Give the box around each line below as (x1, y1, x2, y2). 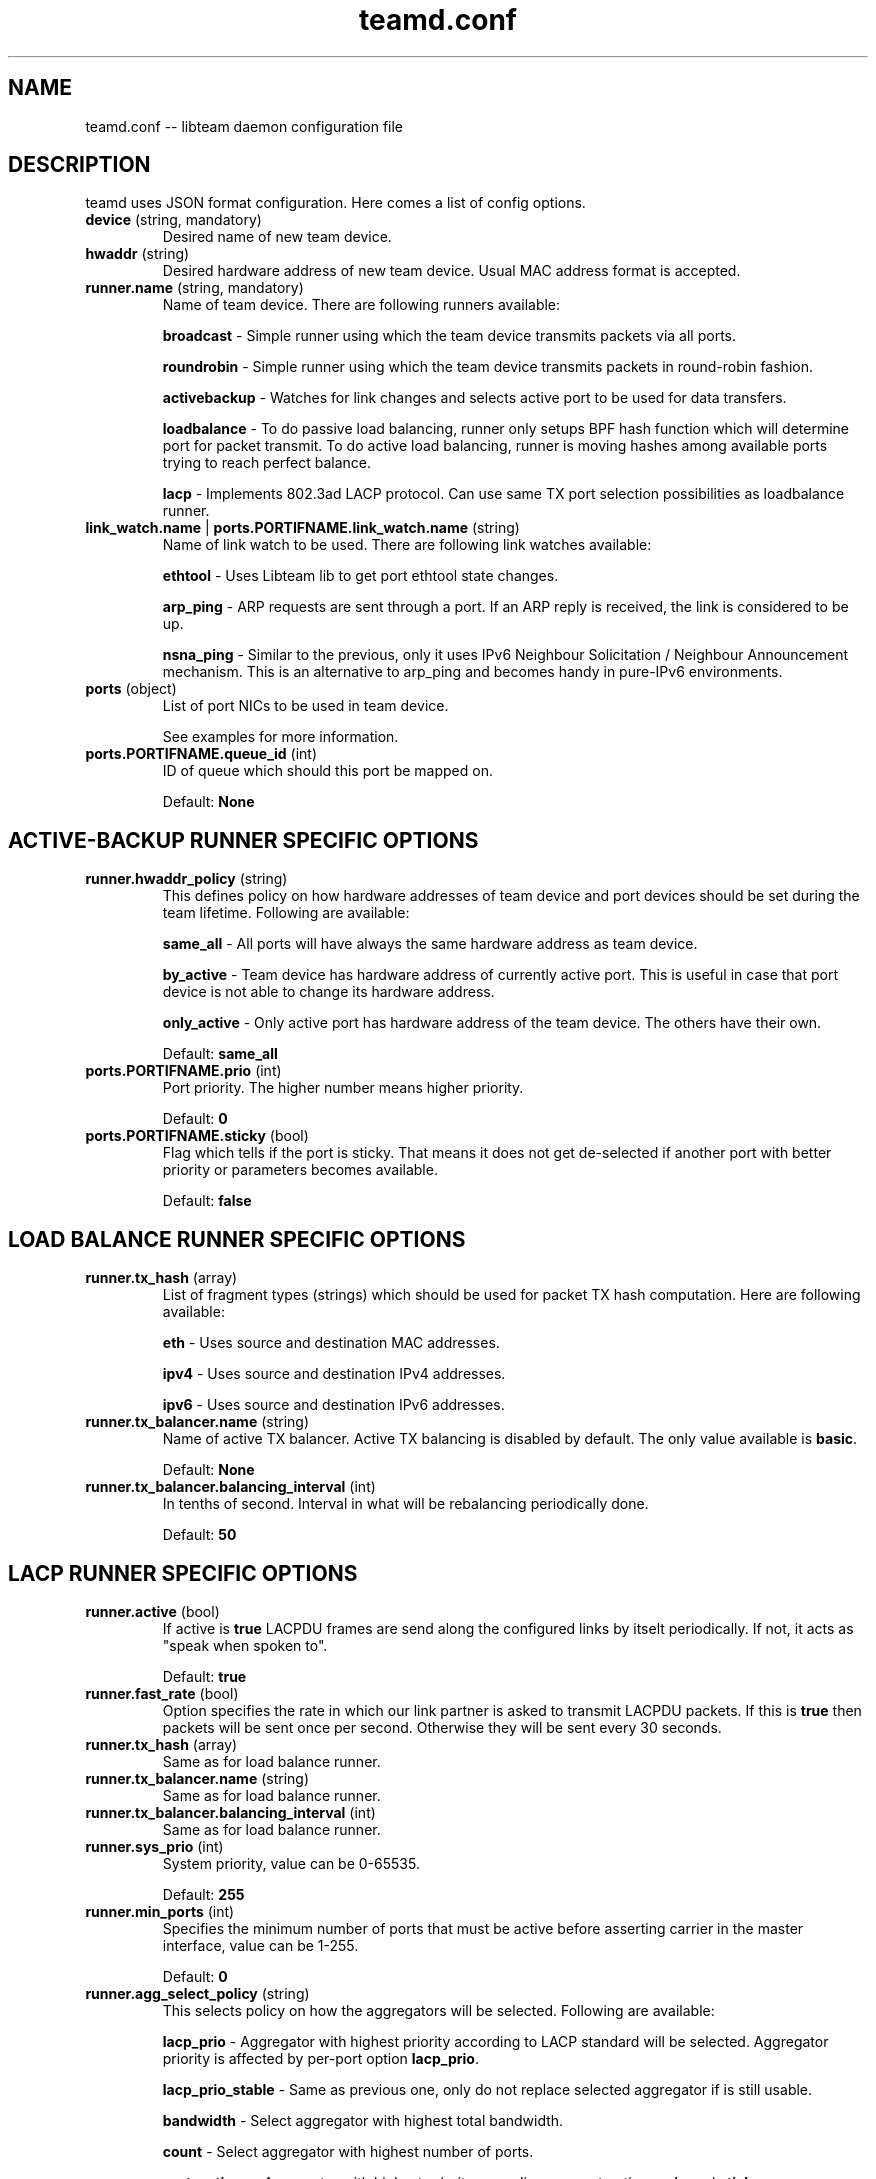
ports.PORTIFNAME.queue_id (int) (85, 745, 318, 763)
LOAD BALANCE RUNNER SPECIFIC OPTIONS (8, 1226, 466, 1252)
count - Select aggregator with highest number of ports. (162, 2142, 534, 2160)
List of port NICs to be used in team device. (162, 697, 449, 715)
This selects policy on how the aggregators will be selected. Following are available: (162, 2001, 715, 2019)
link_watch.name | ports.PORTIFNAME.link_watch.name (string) (85, 519, 520, 537)
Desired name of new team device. (162, 228, 392, 246)
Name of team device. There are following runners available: (162, 296, 561, 314)
